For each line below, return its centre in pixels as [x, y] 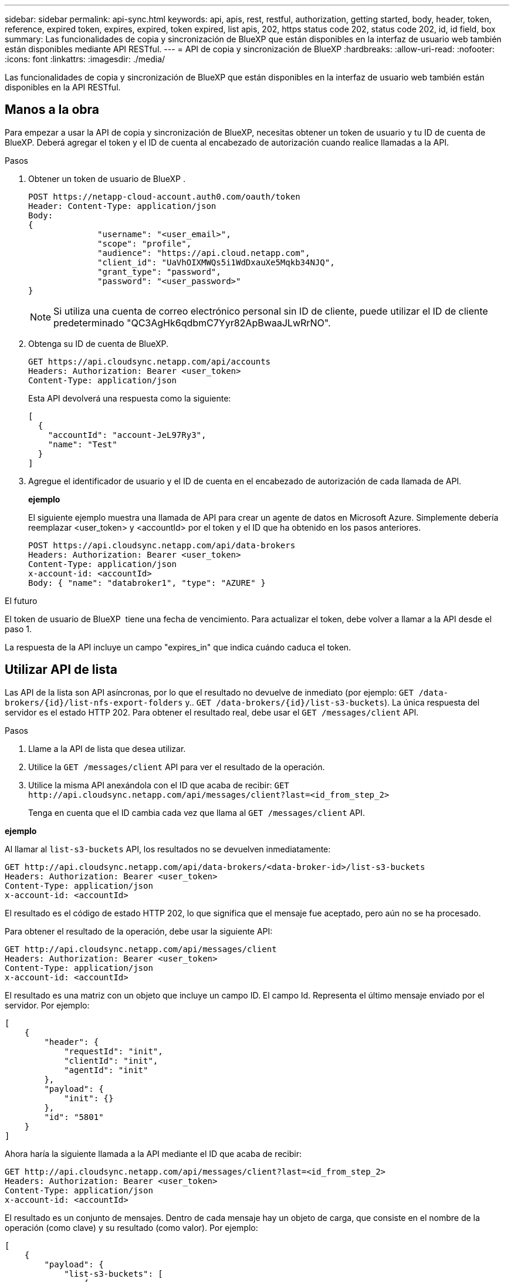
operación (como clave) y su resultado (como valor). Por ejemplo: [131, 1227]
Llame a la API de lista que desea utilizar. [107, 748]
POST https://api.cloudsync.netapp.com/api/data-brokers [162, 545]
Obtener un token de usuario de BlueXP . [107, 178]
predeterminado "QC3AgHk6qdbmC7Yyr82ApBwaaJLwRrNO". [192, 323]
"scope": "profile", [145, 243]
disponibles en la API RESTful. [63, 87]
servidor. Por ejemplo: [47, 1005]
